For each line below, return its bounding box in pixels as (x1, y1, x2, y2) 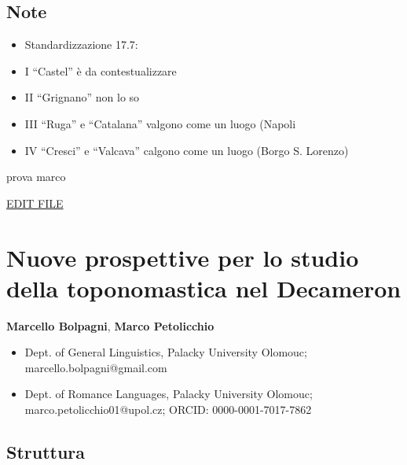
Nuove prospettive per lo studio (6, 241, 359, 273)
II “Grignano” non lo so (24, 89, 140, 105)
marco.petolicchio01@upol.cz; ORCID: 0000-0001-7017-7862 (24, 401, 312, 418)
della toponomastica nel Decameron (6, 271, 401, 304)
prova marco (6, 168, 66, 185)
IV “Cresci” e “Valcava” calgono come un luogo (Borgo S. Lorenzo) (24, 142, 349, 158)
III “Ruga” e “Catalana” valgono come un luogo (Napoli (24, 115, 296, 131)
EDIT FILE (6, 194, 64, 211)
